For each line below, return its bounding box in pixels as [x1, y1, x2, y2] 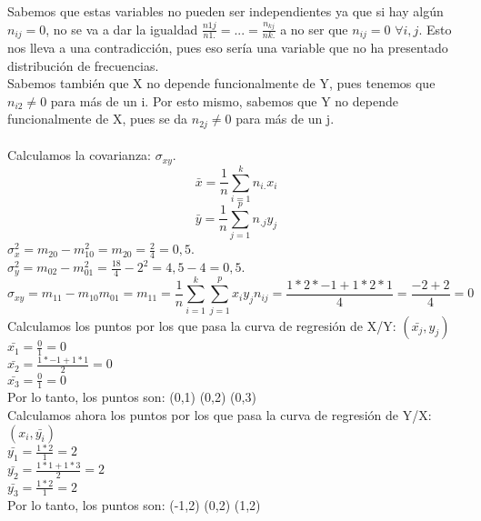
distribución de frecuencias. [7, 55, 159, 75]
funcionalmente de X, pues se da [7, 109, 188, 128]
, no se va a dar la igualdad [45, 19, 198, 38]
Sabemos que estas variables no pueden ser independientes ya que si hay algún [7, 2, 444, 20]
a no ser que [280, 19, 348, 38]
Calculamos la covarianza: [7, 145, 151, 165]
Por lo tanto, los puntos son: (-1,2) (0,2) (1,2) [7, 496, 261, 515]
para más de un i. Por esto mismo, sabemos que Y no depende [50, 91, 398, 110]
